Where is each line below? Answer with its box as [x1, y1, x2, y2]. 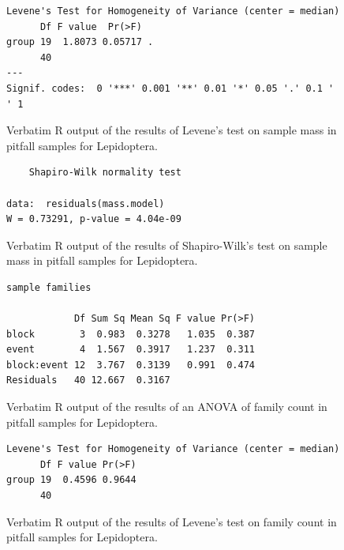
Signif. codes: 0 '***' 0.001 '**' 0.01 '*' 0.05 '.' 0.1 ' [6, 82, 335, 94]
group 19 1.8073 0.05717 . [6, 36, 154, 48]
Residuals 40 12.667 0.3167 [6, 375, 170, 386]
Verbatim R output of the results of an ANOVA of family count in [6, 398, 327, 415]
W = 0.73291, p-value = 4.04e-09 [6, 213, 181, 225]
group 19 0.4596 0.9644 [6, 474, 136, 486]
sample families [6, 281, 92, 293]
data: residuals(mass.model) [6, 198, 165, 209]
